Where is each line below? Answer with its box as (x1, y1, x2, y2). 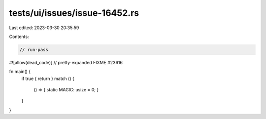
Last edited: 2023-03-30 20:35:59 (9, 25, 79, 31)
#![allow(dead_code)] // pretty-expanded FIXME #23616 (9, 59, 123, 65)
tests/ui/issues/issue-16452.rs (9, 7, 139, 18)
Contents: (9, 34, 29, 40)
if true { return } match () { (21, 76, 75, 81)
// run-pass (19, 47, 49, 52)
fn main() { (9, 69, 31, 75)
